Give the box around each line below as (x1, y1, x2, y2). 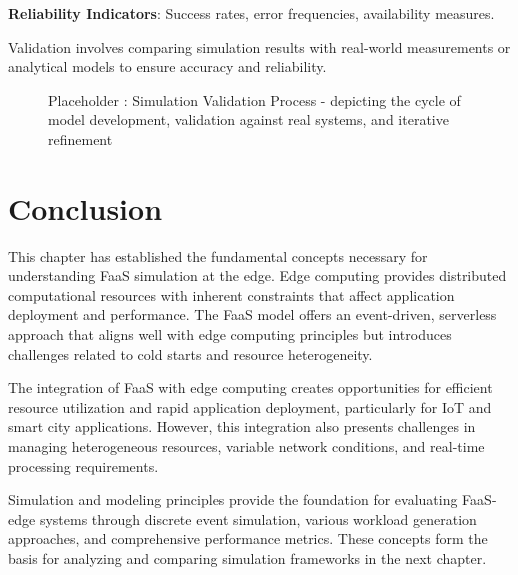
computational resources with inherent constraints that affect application (8, 284, 455, 305)
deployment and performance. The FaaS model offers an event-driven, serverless (8, 304, 497, 325)
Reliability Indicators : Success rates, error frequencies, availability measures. (8, 3, 495, 23)
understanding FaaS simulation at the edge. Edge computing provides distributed (8, 265, 507, 286)
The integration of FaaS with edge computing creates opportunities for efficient (8, 377, 493, 398)
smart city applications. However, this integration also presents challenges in (8, 416, 476, 437)
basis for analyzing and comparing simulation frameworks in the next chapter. (8, 548, 487, 568)
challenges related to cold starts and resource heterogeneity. (8, 343, 373, 364)
